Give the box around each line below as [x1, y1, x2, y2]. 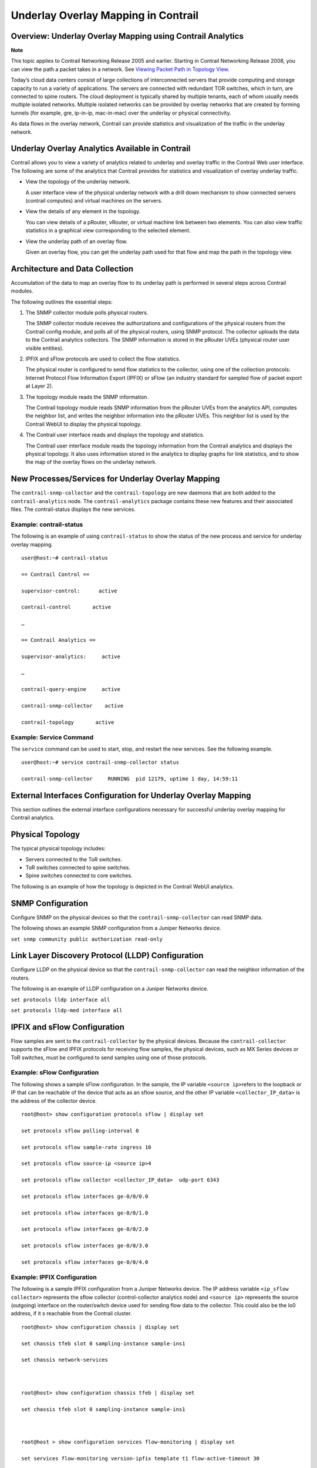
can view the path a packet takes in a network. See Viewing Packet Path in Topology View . [11, 65, 230, 73]
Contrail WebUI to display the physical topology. [25, 420, 142, 427]
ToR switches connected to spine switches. [25, 864, 130, 871]
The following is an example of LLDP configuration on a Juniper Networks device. [11, 985, 208, 992]
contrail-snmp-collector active [21, 702, 124, 709]
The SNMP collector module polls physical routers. [25, 309, 149, 317]
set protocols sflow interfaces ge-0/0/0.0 [21, 1193, 149, 1200]
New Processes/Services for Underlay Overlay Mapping [11, 474, 220, 484]
